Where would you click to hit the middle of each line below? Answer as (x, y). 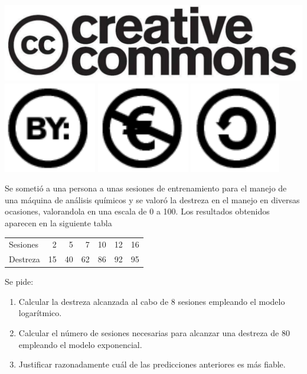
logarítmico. (40, 313)
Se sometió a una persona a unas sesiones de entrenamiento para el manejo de (146, 188)
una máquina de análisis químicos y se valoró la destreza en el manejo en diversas (152, 199)
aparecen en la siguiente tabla (58, 222)
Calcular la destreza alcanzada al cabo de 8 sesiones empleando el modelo (152, 301)
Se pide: (19, 282)
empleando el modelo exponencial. (80, 344)
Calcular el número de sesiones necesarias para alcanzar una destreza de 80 (154, 333)
